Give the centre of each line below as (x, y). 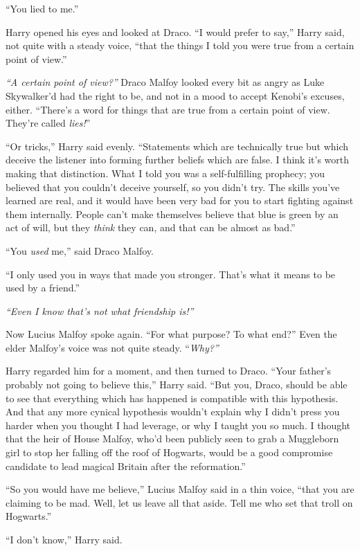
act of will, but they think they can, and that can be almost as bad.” (151, 227)
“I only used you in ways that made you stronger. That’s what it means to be (171, 274)
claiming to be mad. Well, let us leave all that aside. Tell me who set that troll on (179, 502)
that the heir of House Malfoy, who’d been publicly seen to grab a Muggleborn (172, 439)
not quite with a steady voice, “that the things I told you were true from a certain (180, 45)
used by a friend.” (43, 288)
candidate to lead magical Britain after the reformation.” (126, 466)
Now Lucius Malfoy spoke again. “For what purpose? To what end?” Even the (171, 334)
